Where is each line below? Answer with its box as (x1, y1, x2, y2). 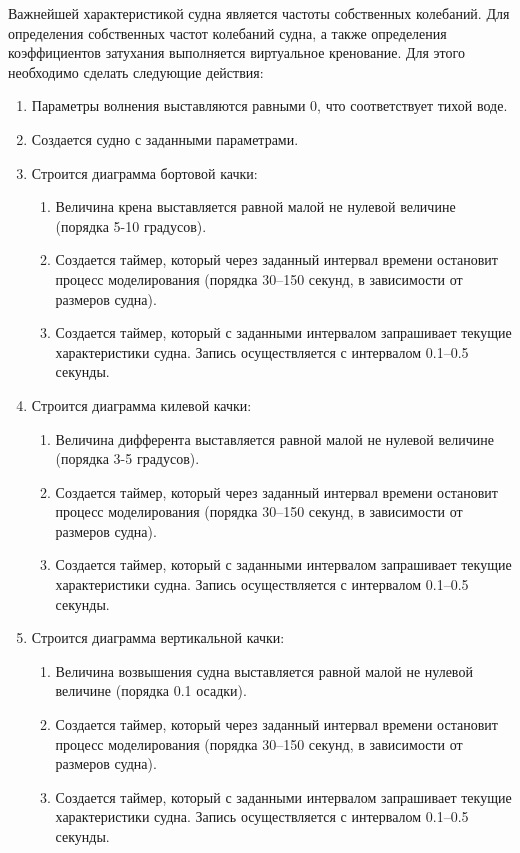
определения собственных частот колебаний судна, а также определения (8, 22, 447, 43)
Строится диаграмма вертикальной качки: (31, 627, 285, 648)
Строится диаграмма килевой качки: (31, 394, 252, 415)
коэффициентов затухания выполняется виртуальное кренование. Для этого (8, 42, 465, 63)
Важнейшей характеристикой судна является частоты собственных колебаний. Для (8, 3, 510, 23)
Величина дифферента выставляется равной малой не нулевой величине (55, 428, 494, 449)
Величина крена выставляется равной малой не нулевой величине (55, 196, 456, 217)
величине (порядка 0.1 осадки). (55, 680, 247, 701)
